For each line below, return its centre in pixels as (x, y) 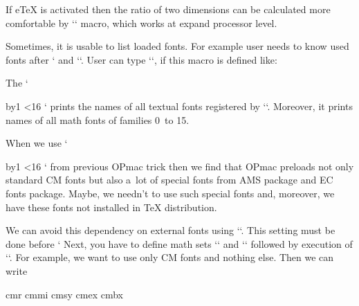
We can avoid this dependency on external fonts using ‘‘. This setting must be (171, 230)
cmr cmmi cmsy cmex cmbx (64, 294)
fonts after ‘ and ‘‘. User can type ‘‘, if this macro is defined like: (141, 59)
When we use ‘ (37, 143)
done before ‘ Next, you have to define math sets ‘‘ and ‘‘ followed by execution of (179, 243)
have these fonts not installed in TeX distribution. (111, 207)
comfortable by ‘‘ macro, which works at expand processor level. (141, 22)
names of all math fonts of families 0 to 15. (98, 119)
